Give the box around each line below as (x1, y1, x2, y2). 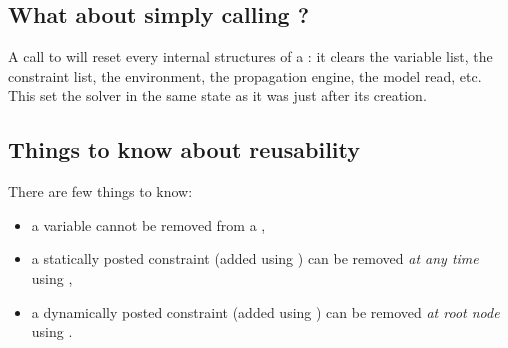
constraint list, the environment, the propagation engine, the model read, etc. (8, 65, 482, 86)
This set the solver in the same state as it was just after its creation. (8, 85, 427, 106)
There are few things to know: (8, 181, 193, 202)
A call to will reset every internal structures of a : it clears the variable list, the (8, 46, 493, 67)
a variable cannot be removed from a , (31, 214, 266, 235)
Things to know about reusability (8, 134, 361, 165)
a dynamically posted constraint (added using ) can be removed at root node (31, 301, 500, 322)
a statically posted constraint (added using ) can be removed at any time (31, 248, 479, 269)
